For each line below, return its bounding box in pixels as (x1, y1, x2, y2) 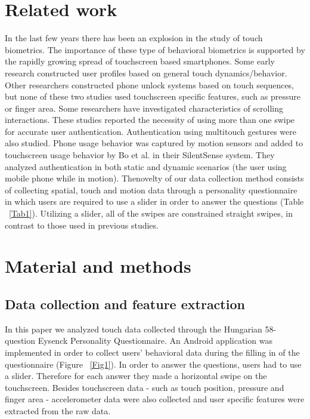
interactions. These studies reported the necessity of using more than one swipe (5, 113, 295, 126)
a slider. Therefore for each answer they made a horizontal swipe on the (5, 369, 267, 382)
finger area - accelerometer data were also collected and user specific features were (5, 393, 305, 405)
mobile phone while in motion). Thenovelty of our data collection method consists (5, 172, 304, 184)
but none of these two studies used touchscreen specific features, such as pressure (5, 90, 300, 103)
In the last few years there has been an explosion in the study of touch (5, 32, 263, 44)
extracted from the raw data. (5, 404, 111, 417)
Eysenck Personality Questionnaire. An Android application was (38, 334, 272, 347)
